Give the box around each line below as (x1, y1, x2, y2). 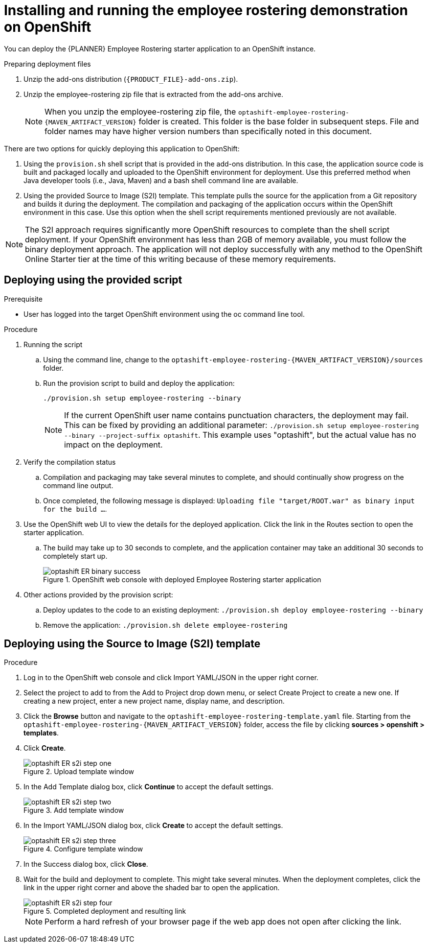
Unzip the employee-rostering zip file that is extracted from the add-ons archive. (23, 90, 283, 98)
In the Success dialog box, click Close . (23, 860, 148, 869)
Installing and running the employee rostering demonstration (4, 2, 408, 19)
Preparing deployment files (4, 59, 91, 68)
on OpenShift (4, 19, 91, 35)
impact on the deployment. (64, 439, 163, 450)
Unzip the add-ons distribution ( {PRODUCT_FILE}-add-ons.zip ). (23, 74, 238, 83)
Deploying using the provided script (4, 274, 182, 286)
